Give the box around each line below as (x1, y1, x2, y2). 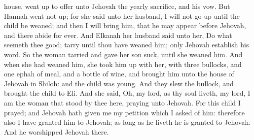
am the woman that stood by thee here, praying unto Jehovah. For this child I (4, 97, 241, 107)
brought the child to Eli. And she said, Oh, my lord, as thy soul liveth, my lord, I (4, 88, 251, 98)
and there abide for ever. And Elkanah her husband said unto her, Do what (4, 30, 232, 40)
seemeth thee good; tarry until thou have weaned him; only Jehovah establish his (4, 39, 249, 50)
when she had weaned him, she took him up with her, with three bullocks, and (4, 59, 242, 69)
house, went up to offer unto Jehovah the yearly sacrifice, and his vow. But (4, 1, 230, 11)
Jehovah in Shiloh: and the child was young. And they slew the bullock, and (4, 78, 234, 88)
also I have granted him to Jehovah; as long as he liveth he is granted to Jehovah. (4, 117, 251, 127)
